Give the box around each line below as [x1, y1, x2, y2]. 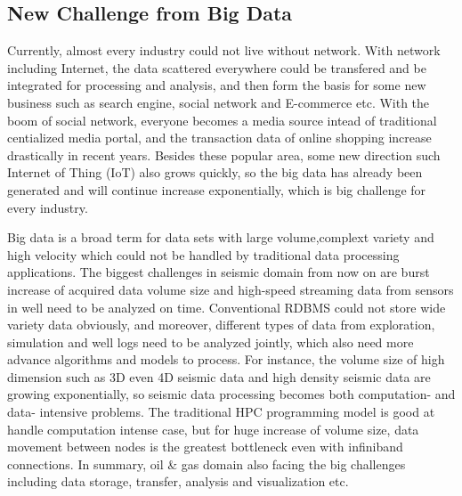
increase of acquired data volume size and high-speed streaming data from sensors [7, 280, 454, 298]
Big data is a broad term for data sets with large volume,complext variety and [7, 228, 434, 247]
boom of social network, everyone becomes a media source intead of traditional [7, 110, 437, 129]
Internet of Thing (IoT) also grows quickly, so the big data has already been [7, 163, 423, 182]
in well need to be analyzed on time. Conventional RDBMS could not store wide [7, 297, 446, 316]
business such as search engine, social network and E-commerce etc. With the [7, 93, 430, 111]
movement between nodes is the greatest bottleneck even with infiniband [7, 437, 403, 456]
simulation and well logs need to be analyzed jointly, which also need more [7, 332, 414, 351]
